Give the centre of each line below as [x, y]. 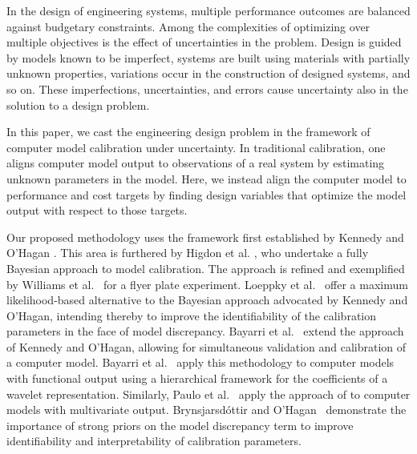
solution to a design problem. [78, 104]
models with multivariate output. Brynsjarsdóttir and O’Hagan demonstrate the [206, 410]
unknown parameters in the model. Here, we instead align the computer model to [206, 178]
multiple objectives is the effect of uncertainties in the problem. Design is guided [204, 42]
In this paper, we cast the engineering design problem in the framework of [188, 132]
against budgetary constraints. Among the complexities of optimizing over [188, 26]
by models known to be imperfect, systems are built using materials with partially [208, 57]
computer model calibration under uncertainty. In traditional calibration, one [196, 147]
